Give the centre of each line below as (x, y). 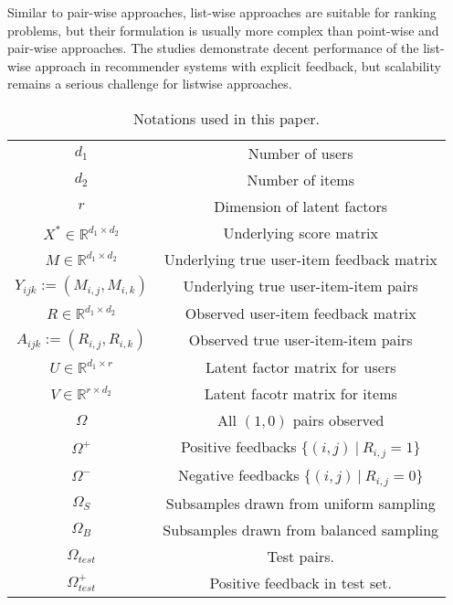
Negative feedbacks (238, 474)
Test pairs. (300, 556)
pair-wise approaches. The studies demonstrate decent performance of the (213, 48)
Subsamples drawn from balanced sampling (301, 529)
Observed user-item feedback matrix (300, 313)
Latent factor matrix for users (300, 366)
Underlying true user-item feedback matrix (300, 259)
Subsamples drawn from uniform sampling (300, 503)
